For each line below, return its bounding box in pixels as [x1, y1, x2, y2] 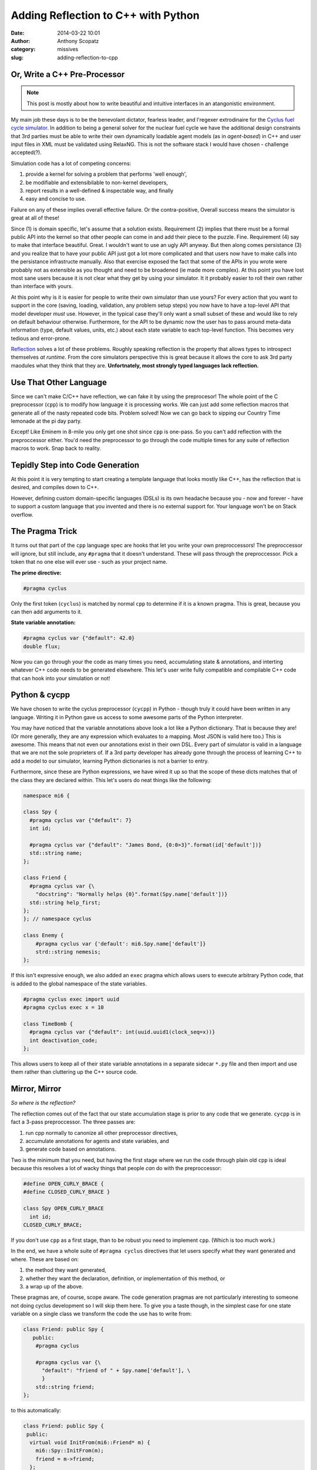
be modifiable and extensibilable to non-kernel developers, [25, 179, 168, 186]
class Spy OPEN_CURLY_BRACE [23, 1205, 104, 1212]
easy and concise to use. [25, 195, 86, 202]
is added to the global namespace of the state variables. [11, 980, 147, 987]
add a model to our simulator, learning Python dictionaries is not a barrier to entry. [11, 757, 210, 764]
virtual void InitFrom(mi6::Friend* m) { [29, 1439, 151, 1446]
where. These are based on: [11, 1255, 79, 1262]
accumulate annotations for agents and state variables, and [25, 1137, 170, 1144]
